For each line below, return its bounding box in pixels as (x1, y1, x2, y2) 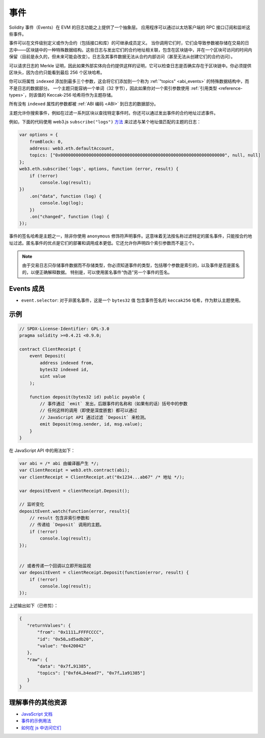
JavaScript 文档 (21, 711, 53, 717)
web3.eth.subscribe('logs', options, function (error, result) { (19, 166, 179, 172)
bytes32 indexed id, (39, 367, 89, 372)
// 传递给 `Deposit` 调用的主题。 (29, 522, 104, 527)
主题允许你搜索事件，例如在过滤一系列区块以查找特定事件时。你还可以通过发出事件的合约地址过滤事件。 (9, 110, 218, 116)
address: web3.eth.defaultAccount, (29, 146, 114, 151)
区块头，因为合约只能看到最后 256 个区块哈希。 (9, 69, 105, 75)
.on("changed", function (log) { (29, 214, 110, 219)
